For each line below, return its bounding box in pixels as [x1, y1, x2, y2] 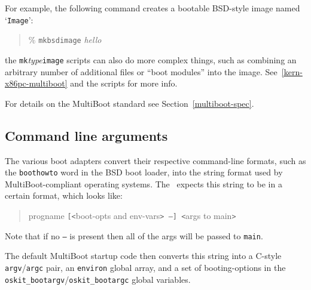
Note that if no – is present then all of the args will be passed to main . [5, 229, 263, 242]
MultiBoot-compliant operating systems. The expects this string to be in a [5, 177, 282, 190]
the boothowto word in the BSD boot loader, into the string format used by [5, 166, 283, 178]
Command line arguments [5, 126, 168, 144]
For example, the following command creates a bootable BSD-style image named [5, 2, 300, 14]
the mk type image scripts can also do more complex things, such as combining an [5, 53, 297, 66]
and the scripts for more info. [70, 77, 178, 90]
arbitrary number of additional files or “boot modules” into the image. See [5, 65, 278, 78]
